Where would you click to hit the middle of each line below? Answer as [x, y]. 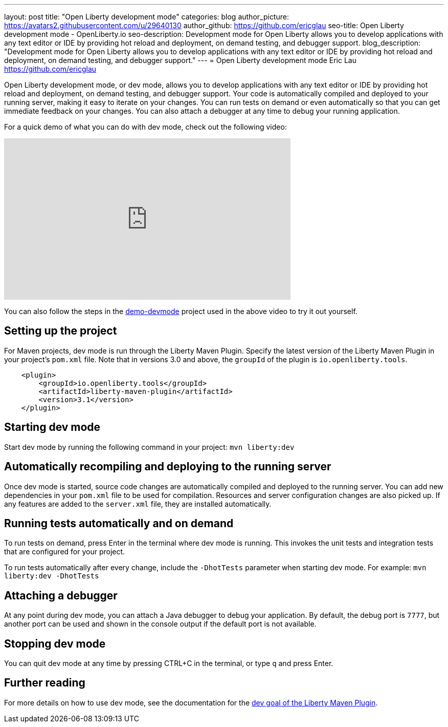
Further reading [45, 683]
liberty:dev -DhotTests [52, 576]
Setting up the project [61, 331]
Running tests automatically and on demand [119, 523]
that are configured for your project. [65, 552]
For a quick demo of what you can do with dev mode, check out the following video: [145, 127]
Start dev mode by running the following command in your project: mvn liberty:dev [149, 447]
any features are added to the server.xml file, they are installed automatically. [138, 504]
